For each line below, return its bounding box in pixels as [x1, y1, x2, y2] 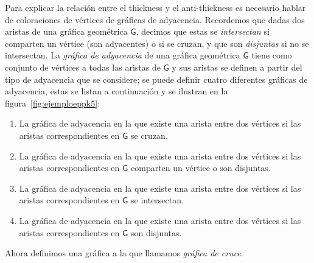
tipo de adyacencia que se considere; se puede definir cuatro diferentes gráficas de [5, 72, 308, 85]
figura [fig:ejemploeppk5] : [5, 96, 100, 109]
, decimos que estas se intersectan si [136, 25, 270, 38]
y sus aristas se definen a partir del [172, 60, 302, 73]
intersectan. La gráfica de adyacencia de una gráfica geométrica [5, 49, 240, 61]
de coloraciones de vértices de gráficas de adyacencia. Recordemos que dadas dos [5, 13, 305, 26]
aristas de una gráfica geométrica [5, 25, 128, 38]
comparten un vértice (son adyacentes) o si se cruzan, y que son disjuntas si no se [5, 37, 309, 49]
